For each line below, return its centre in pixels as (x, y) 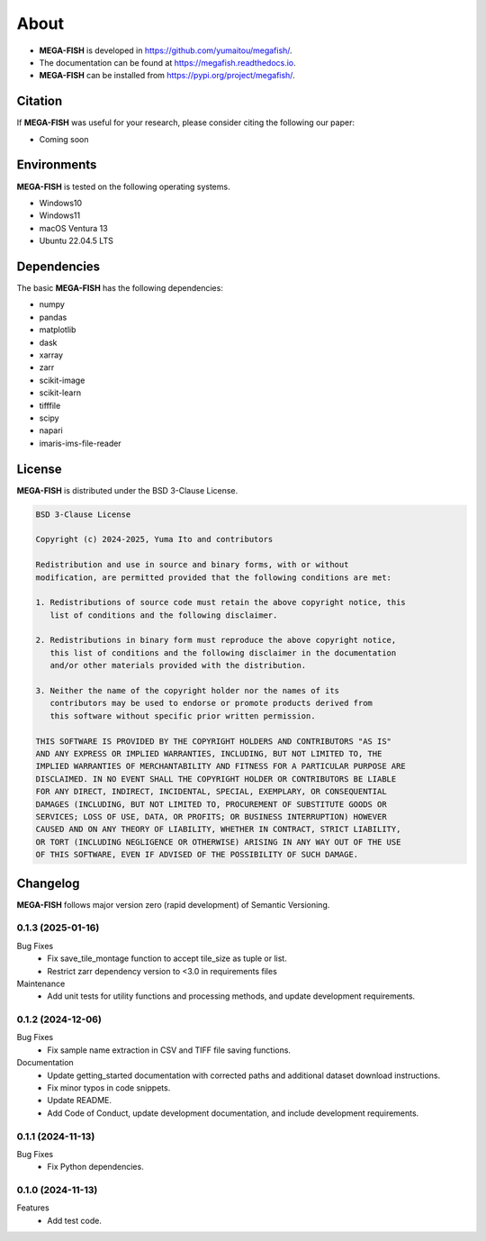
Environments (57, 165)
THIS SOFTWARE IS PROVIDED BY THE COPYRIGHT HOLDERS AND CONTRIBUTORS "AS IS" (213, 741)
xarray (51, 355)
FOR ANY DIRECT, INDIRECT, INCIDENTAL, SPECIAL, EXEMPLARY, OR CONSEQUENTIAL (211, 792)
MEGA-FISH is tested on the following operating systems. (123, 186)
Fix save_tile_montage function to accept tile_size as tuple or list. (167, 958)
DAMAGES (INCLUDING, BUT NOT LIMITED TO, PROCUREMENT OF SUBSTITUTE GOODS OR (211, 804)
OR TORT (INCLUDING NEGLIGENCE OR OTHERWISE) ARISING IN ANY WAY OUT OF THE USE (218, 842)
